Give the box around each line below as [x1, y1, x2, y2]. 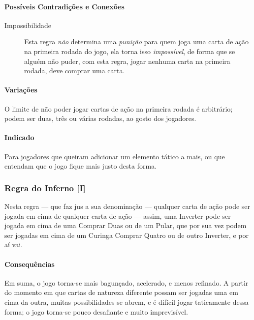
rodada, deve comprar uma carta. [24, 65, 125, 76]
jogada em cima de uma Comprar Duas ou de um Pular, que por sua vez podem [4, 220, 247, 231]
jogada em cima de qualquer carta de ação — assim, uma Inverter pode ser [4, 210, 231, 221]
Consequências [4, 259, 55, 269]
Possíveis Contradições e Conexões [4, 1, 125, 11]
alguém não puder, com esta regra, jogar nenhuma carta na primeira [24, 56, 230, 66]
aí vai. [4, 239, 23, 250]
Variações [4, 85, 37, 95]
